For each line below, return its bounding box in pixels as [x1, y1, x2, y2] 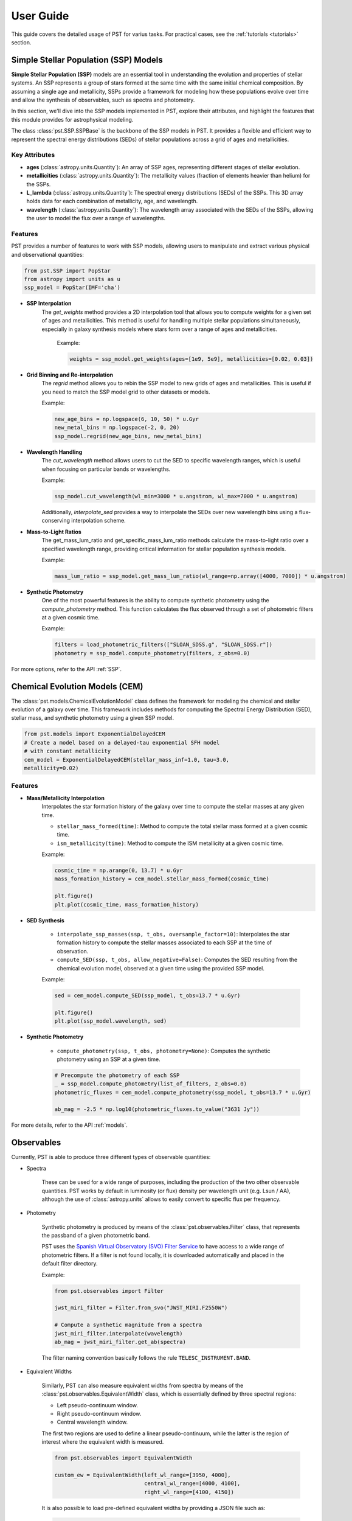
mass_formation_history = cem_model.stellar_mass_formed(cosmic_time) [54, 875, 270, 882]
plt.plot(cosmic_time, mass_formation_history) [54, 901, 199, 908]
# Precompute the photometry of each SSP [54, 1071, 180, 1079]
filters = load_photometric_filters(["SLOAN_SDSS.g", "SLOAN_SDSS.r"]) [54, 641, 273, 648]
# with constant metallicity [24, 748, 111, 754]
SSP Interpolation [26, 300, 72, 307]
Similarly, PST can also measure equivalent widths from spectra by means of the [41, 1382, 244, 1389]
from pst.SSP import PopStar [24, 267, 111, 274]
